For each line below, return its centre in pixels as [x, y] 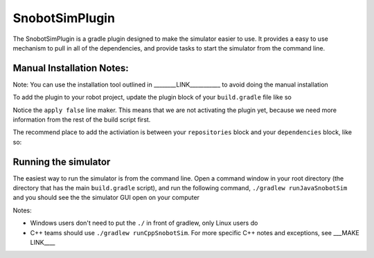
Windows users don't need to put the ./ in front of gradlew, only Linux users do [144, 223]
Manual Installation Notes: [71, 68]
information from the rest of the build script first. [82, 120]
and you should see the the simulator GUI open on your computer [106, 198]
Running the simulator [62, 162]
